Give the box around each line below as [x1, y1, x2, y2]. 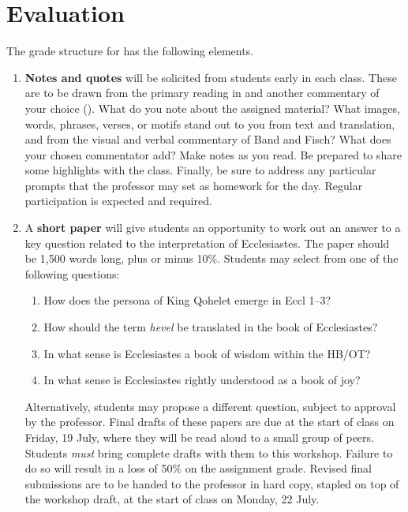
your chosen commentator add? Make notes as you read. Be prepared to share [24, 146, 402, 163]
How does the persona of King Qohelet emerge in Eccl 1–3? [43, 292, 331, 308]
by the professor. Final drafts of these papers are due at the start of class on [24, 413, 395, 430]
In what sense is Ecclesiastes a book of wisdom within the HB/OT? [43, 345, 371, 361]
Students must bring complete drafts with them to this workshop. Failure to [24, 444, 393, 461]
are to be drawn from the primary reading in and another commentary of [24, 84, 380, 101]
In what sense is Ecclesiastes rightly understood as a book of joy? [43, 372, 361, 388]
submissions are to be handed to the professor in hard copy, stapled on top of [24, 475, 399, 491]
